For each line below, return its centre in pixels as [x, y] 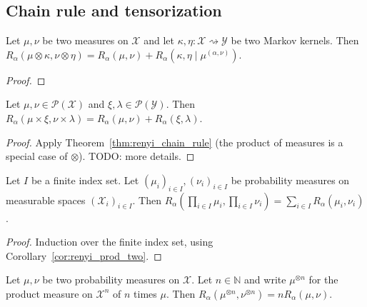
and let [159, 40]
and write [265, 280]
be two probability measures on [111, 280]
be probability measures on [290, 180]
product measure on [49, 293]
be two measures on [85, 40]
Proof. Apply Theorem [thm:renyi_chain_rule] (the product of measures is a [175, 142]
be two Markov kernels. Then [295, 40]
